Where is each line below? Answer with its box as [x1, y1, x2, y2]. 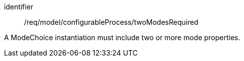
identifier [4, 2, 34, 11]
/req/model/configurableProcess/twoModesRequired [24, 18, 198, 26]
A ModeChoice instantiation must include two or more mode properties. [4, 33, 240, 42]
